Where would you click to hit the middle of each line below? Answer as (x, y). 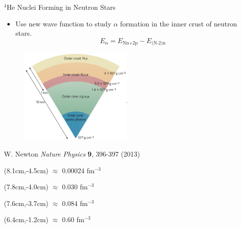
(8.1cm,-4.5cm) (26, 170)
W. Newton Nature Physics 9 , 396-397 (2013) (72, 154)
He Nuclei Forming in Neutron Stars (61, 7)
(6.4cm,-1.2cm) (26, 219)
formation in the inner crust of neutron (178, 23)
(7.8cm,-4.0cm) (26, 187)
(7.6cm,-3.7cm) (26, 203)
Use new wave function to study (63, 23)
